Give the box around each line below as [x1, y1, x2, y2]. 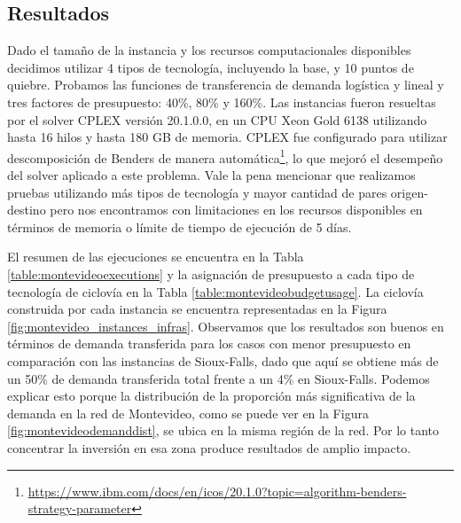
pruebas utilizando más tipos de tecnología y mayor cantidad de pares [7, 183, 387, 201]
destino [7, 200, 46, 219]
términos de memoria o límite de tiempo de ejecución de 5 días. [7, 217, 352, 236]
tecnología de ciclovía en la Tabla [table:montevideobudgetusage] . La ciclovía [7, 282, 424, 301]
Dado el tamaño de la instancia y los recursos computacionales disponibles [7, 41, 411, 59]
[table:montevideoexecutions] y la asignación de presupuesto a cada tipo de [7, 264, 415, 283]
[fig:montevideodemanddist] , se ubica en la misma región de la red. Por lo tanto [7, 421, 440, 440]
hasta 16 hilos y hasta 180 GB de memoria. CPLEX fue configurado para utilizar [7, 128, 448, 146]
